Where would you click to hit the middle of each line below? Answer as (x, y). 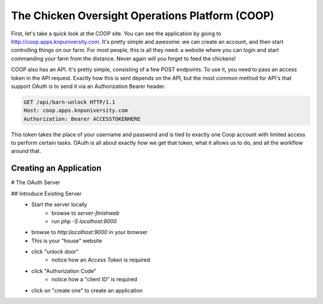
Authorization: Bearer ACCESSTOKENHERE (82, 119)
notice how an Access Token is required (101, 260)
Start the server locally (59, 205)
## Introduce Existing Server (46, 193)
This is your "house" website (67, 241)
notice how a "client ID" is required (95, 279)
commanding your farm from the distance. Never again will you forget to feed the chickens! (124, 58)
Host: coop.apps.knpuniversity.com (76, 110)
